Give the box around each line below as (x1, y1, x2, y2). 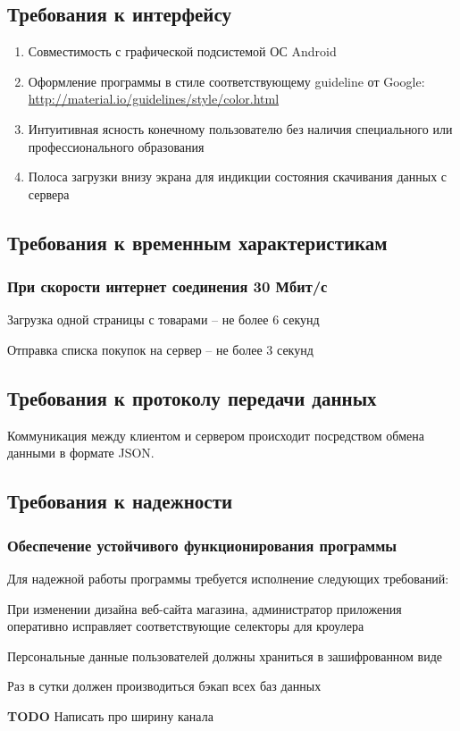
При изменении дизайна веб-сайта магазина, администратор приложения (7, 599, 402, 618)
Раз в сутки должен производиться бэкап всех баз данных (7, 676, 322, 695)
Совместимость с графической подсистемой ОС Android (28, 42, 337, 61)
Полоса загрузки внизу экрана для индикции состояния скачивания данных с (28, 167, 447, 186)
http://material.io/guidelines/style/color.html (28, 89, 280, 108)
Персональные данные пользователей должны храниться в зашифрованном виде (7, 646, 443, 665)
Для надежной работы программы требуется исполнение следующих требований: (7, 568, 449, 587)
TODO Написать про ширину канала (7, 706, 213, 725)
